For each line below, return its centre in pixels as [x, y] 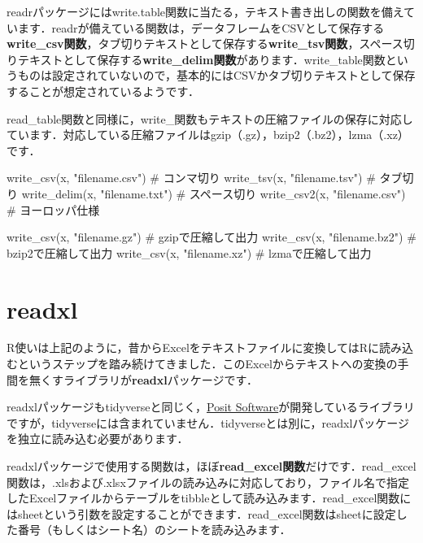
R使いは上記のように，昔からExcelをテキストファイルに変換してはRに [193, 348]
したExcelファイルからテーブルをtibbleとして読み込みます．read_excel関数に [209, 498]
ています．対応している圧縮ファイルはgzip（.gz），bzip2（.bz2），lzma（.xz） [208, 135]
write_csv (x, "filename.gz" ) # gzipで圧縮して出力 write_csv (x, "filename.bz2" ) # [211, 237]
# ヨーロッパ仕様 [53, 209]
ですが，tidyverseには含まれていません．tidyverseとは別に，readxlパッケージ [208, 422]
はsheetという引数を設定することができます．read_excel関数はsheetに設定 [201, 513]
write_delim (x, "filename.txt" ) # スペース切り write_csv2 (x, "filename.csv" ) [214, 193]
